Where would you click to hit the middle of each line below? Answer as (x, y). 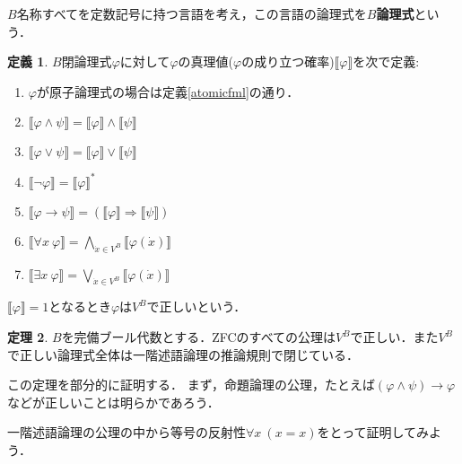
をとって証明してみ (373, 432)
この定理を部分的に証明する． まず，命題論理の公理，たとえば (191, 385)
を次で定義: (386, 61)
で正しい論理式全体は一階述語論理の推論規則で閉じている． (183, 354)
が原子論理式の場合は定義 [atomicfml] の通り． (168, 91)
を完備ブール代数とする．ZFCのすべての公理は (199, 337)
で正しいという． (196, 306)
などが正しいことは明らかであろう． (113, 402)
